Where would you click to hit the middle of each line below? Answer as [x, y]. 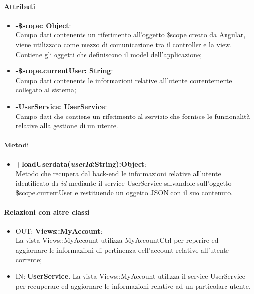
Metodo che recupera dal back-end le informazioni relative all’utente [118, 173]
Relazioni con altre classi [47, 212]
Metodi [16, 145]
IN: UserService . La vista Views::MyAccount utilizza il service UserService [130, 276]
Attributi [20, 6]
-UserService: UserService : [61, 106]
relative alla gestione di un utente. [67, 126]
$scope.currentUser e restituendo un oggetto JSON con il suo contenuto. [124, 192]
